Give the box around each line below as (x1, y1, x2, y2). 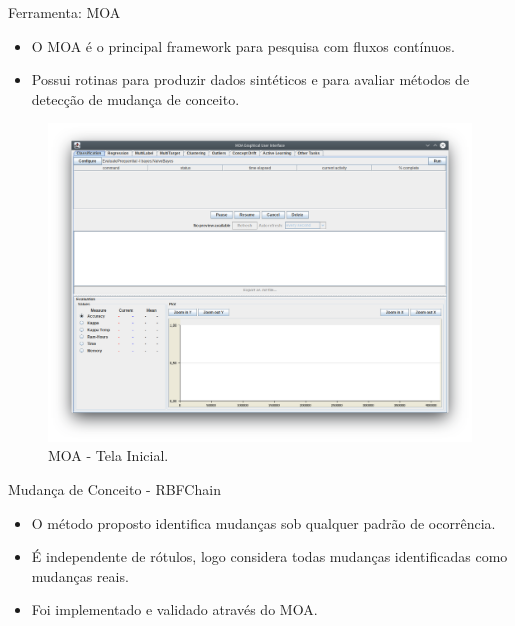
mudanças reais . (31, 565, 129, 586)
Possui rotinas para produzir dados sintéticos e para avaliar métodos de (31, 69, 470, 90)
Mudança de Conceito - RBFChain (8, 478, 221, 499)
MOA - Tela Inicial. (48, 445, 169, 466)
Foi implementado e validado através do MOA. (31, 599, 318, 620)
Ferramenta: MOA (8, 2, 121, 22)
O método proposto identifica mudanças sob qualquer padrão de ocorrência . (31, 512, 496, 533)
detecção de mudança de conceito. (31, 88, 240, 109)
